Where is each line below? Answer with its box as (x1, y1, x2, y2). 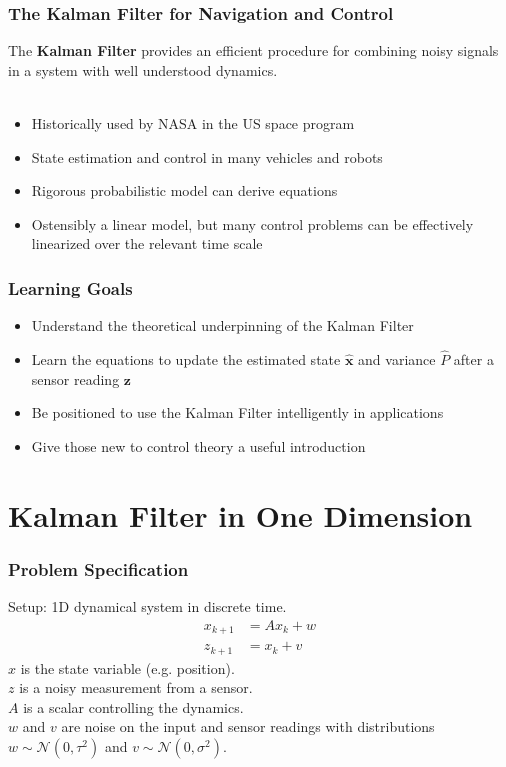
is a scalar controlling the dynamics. (23, 696, 244, 717)
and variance (358, 349, 436, 369)
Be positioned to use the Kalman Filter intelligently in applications (31, 402, 444, 423)
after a (453, 349, 494, 369)
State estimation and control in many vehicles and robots (31, 146, 383, 167)
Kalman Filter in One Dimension (8, 494, 473, 535)
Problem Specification (8, 556, 189, 581)
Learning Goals (8, 275, 133, 300)
